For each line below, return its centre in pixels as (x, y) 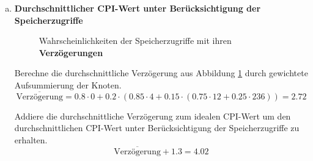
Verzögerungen (71, 52)
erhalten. (31, 139)
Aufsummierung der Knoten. (68, 84)
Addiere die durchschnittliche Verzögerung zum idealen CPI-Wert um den (153, 116)
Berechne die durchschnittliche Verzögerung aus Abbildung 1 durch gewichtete (161, 73)
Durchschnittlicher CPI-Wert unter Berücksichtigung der (138, 8)
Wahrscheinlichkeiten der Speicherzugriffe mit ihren (135, 41)
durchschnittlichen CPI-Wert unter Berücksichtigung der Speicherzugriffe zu (157, 128)
